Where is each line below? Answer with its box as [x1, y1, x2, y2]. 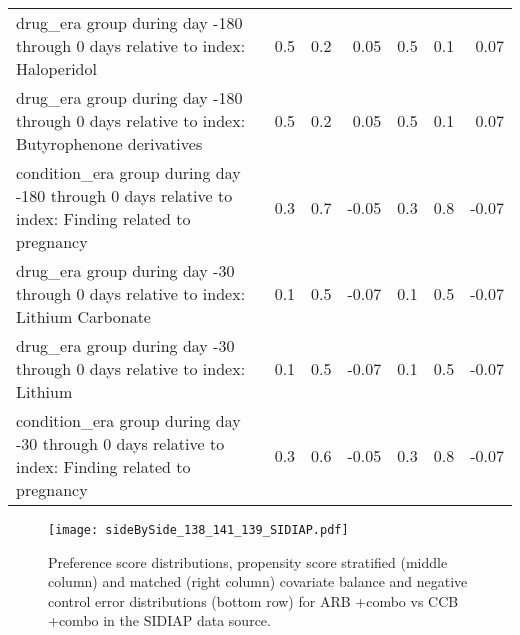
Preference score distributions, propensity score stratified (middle [48, 551, 448, 572]
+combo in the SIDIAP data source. [48, 610, 271, 631]
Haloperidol [16, 57, 97, 80]
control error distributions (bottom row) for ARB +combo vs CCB [48, 590, 459, 611]
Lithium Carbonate [16, 305, 151, 328]
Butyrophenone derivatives [16, 132, 203, 155]
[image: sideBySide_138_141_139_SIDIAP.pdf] [48, 523, 349, 537]
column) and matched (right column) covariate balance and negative [48, 571, 468, 592]
